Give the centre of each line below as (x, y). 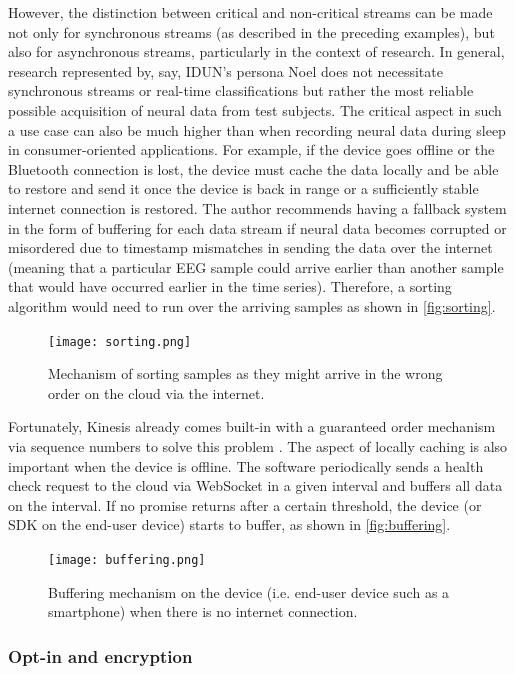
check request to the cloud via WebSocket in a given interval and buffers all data (255, 485)
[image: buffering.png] (127, 559)
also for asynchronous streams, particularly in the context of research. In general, (256, 51)
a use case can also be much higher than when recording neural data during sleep (257, 129)
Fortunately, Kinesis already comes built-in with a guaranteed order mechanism (252, 426)
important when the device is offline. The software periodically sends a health (246, 465)
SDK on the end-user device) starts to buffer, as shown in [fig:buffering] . (229, 524)
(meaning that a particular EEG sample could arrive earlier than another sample (256, 266)
